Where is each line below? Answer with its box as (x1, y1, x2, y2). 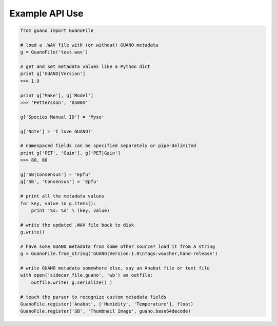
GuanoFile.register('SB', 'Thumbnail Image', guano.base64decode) (20, 309, 191, 314)
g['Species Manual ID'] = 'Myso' (20, 114, 105, 120)
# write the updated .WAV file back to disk (20, 222, 134, 228)
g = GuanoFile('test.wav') (20, 49, 88, 55)
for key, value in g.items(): (20, 201, 96, 206)
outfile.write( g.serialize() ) (31, 279, 113, 285)
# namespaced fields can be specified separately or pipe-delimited (20, 143, 196, 149)
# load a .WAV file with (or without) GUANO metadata (20, 42, 159, 48)
